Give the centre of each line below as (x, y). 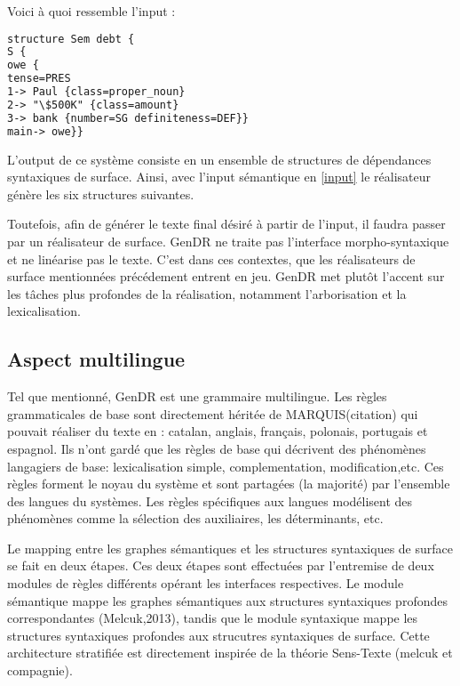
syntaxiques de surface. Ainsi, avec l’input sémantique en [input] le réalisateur (219, 177)
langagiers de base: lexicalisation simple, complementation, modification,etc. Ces (226, 466)
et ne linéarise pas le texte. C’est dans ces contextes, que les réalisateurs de (211, 258)
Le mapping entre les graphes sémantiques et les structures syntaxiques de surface (230, 548)
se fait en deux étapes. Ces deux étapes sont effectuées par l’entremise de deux (221, 565)
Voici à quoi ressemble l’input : (91, 11)
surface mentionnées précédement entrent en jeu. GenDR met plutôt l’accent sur (226, 276)
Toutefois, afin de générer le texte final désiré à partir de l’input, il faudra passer (226, 224)
